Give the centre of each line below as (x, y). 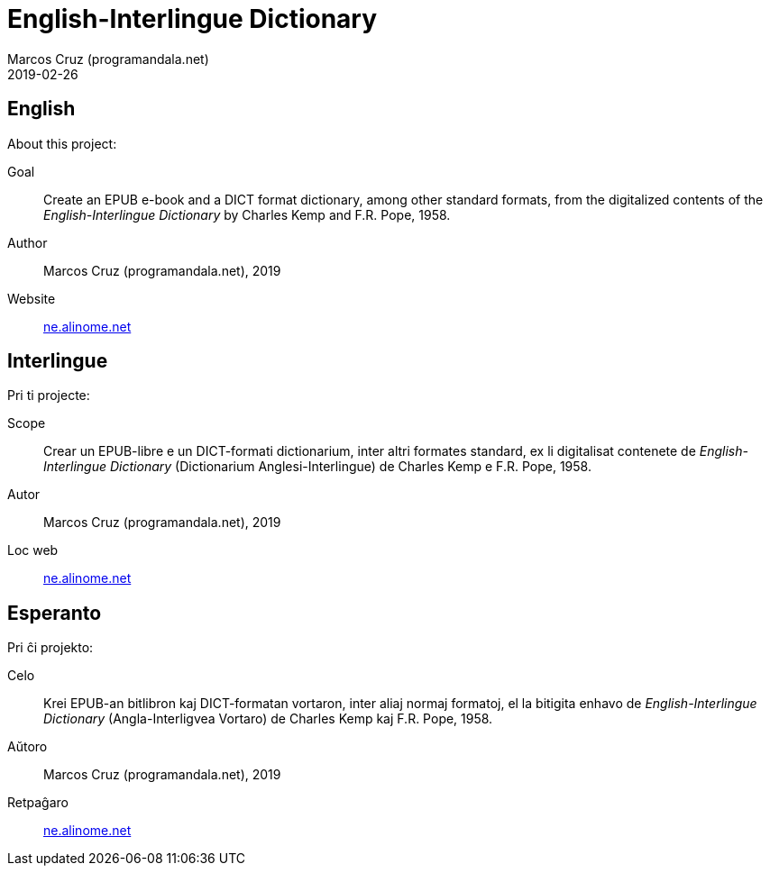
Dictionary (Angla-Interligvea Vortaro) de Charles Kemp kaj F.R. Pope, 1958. (268, 719)
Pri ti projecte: (49, 396)
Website (32, 298)
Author (27, 242)
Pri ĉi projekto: (50, 648)
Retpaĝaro (38, 803)
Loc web (33, 550)
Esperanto (55, 613)
